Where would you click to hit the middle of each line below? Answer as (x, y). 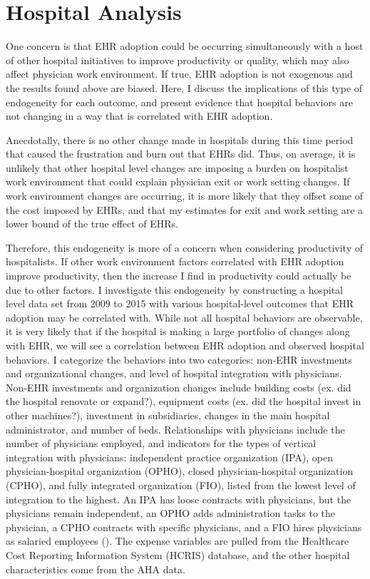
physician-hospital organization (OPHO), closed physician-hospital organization (180, 471)
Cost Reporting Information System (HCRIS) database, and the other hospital (178, 554)
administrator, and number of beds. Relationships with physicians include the (175, 429)
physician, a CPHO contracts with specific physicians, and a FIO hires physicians (184, 527)
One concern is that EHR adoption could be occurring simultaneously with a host (185, 46)
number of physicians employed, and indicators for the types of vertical (161, 443)
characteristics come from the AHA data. (96, 569)
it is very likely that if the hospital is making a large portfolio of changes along (178, 331)
